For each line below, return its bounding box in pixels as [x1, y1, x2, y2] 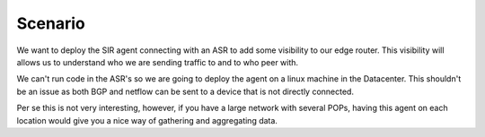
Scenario [16, 13, 85, 33]
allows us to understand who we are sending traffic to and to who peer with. [16, 56, 299, 67]
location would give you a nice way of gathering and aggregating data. [16, 115, 278, 125]
